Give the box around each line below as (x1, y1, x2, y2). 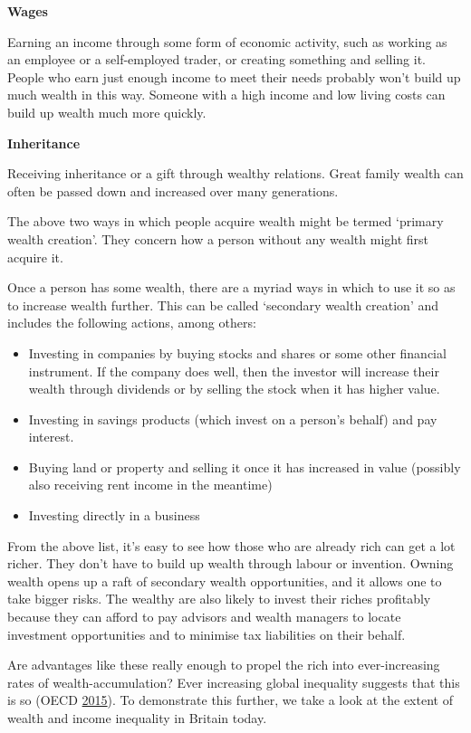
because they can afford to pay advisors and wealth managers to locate (7, 607, 401, 626)
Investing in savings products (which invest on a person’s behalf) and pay (28, 409, 437, 428)
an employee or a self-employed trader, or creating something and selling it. (7, 50, 427, 69)
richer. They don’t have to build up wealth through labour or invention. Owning (7, 554, 454, 573)
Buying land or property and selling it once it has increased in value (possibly (28, 457, 461, 476)
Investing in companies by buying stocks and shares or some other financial (28, 343, 447, 362)
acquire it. (7, 247, 63, 266)
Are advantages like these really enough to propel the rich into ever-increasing (7, 655, 440, 674)
